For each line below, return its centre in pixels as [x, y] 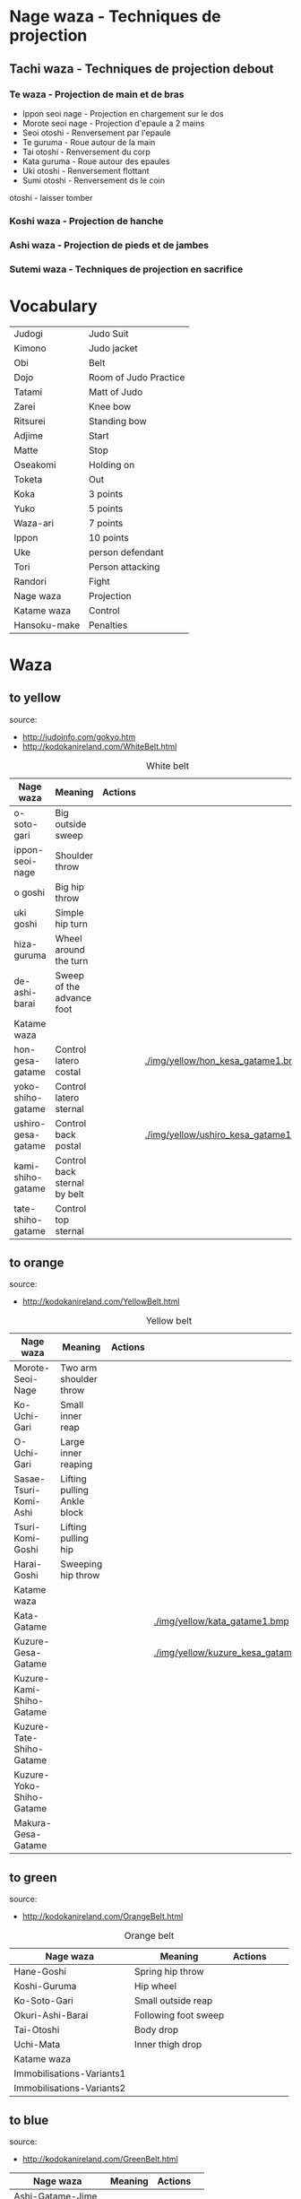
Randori [30, 581]
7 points [106, 523]
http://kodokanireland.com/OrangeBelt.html [103, 1917]
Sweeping [82, 1564]
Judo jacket [113, 348]
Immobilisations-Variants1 [70, 2073]
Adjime [28, 435]
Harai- [28, 1564]
